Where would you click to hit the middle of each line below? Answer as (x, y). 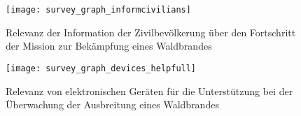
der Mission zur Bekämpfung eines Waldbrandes (109, 46)
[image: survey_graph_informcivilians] (98, 10)
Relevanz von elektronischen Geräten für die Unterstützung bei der (149, 90)
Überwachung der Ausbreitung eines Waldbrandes (112, 104)
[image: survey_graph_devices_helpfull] (101, 68)
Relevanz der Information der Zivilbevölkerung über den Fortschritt (151, 32)
